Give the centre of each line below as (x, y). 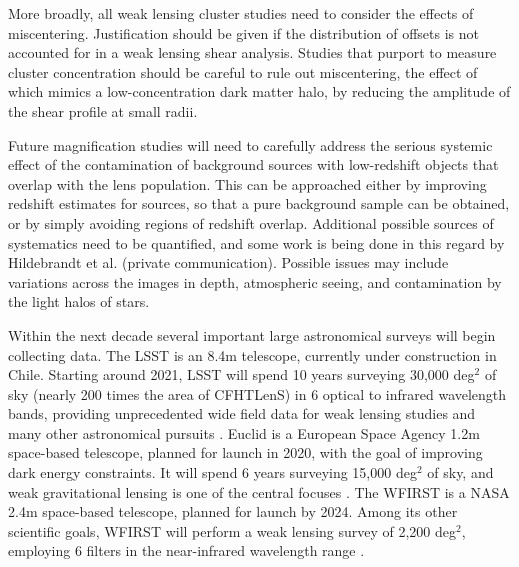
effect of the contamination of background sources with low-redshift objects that (253, 164)
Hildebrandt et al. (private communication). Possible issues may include (228, 262)
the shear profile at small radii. (103, 110)
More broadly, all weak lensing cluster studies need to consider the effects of (241, 13)
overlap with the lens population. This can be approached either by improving (247, 183)
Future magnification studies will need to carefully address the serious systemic (250, 144)
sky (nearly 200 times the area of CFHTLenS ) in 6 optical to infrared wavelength (257, 393)
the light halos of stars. (79, 301)
